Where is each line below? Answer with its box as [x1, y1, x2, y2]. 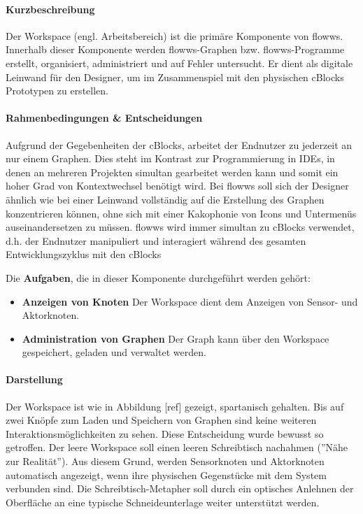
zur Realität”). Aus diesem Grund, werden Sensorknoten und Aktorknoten [6, 454, 325, 469]
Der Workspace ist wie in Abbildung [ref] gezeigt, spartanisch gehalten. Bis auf [6, 399, 344, 413]
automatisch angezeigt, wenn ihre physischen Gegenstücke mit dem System [6, 467, 327, 482]
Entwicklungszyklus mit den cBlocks [6, 247, 162, 262]
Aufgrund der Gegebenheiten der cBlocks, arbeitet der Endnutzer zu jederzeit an [6, 137, 353, 152]
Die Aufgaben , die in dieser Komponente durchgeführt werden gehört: [6, 270, 311, 285]
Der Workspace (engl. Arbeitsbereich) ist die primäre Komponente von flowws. [6, 28, 343, 43]
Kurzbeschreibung [6, 1, 95, 16]
